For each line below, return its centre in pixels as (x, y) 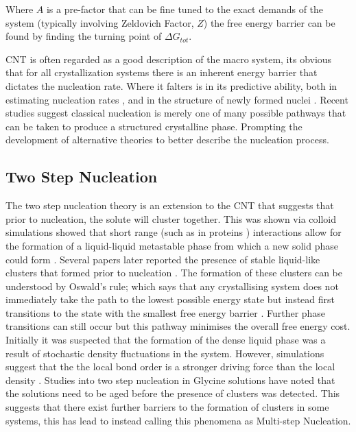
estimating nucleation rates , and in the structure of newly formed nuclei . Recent (177, 99)
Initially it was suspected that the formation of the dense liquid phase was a (166, 340)
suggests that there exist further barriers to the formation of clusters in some (167, 407)
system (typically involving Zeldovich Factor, (100, 22)
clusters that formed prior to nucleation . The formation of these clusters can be (174, 273)
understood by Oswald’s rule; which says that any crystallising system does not (172, 286)
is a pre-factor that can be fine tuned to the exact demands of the (185, 9)
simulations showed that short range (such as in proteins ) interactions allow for (174, 232)
